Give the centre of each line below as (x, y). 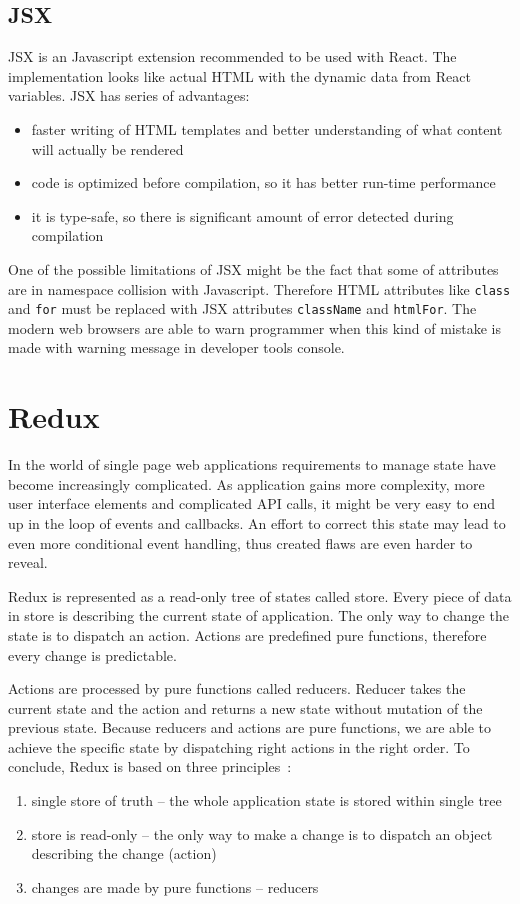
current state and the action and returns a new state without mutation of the (245, 707)
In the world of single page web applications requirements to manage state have (252, 464)
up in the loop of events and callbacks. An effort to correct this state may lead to (257, 522)
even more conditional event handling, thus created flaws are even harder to (240, 542)
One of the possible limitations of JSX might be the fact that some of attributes (253, 268)
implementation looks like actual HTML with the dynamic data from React (239, 75)
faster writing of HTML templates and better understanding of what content (267, 128)
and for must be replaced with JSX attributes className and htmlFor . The (242, 308)
